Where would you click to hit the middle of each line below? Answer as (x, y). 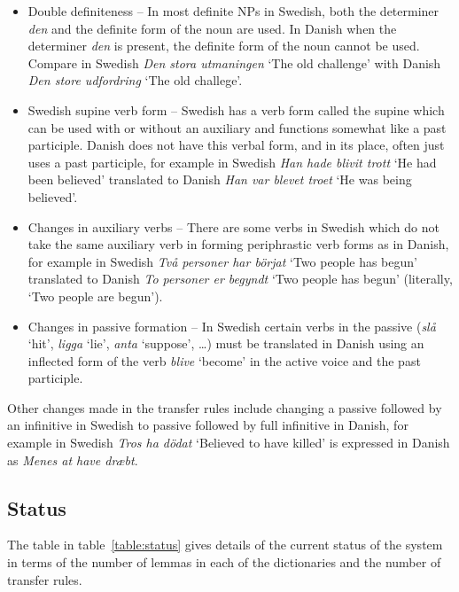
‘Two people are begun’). (95, 296)
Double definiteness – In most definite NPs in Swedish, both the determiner (233, 11)
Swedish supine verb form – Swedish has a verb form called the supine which (236, 109)
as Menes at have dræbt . (73, 460)
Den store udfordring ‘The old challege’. (135, 80)
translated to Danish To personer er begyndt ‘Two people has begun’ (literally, (240, 279)
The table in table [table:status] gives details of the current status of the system (225, 545)
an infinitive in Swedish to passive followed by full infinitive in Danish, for (208, 425)
